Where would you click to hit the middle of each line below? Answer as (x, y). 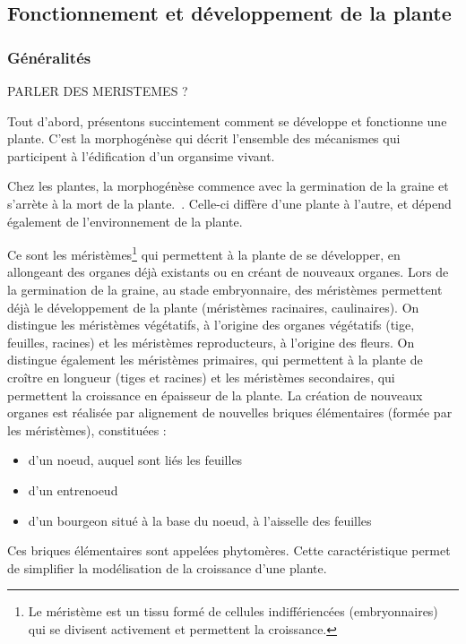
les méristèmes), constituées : (87, 429)
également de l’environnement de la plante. (125, 221)
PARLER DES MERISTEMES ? (98, 90)
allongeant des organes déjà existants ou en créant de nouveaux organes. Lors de (228, 272)
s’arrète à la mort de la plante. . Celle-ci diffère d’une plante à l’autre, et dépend (229, 203)
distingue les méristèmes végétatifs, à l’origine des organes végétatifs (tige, (211, 325)
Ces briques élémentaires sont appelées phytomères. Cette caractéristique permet (229, 550)
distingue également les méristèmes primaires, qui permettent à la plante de (215, 360)
